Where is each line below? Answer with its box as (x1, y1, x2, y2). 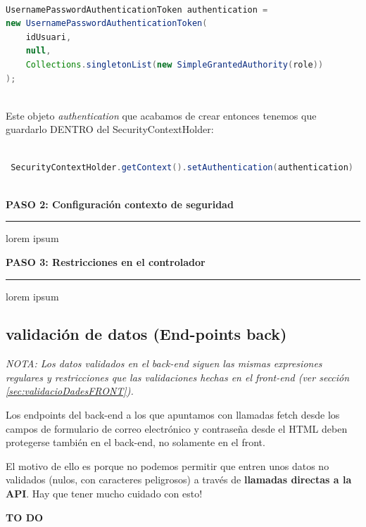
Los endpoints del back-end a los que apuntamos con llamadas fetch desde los (6, 407, 340, 422)
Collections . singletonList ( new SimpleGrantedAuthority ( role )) (25, 59, 324, 70)
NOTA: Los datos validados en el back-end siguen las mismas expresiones (6, 356, 322, 371)
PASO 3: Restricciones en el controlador (6, 254, 206, 269)
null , (25, 46, 51, 56)
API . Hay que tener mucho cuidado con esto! (6, 486, 203, 501)
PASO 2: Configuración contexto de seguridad (6, 196, 234, 211)
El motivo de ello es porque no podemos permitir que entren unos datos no (6, 458, 329, 473)
